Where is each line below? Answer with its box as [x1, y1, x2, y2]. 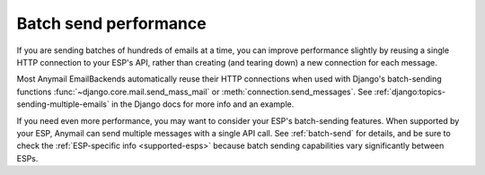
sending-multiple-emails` [16, 99, 110, 109]
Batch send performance [16, 13, 207, 33]
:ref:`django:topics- [374, 86, 446, 97]
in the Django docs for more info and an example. [110, 99, 295, 109]
